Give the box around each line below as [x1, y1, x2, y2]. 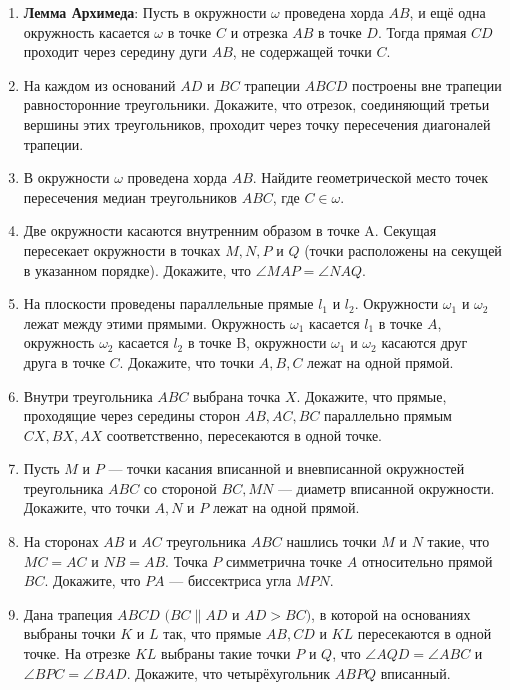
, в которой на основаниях [311, 603, 471, 624]
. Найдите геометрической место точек [252, 167, 489, 188]
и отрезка [230, 21, 288, 42]
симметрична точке [225, 550, 343, 571]
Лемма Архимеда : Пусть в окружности [23, 2, 267, 22]
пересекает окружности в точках [23, 239, 221, 260]
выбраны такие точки [161, 643, 291, 664]
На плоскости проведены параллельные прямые [23, 293, 314, 314]
